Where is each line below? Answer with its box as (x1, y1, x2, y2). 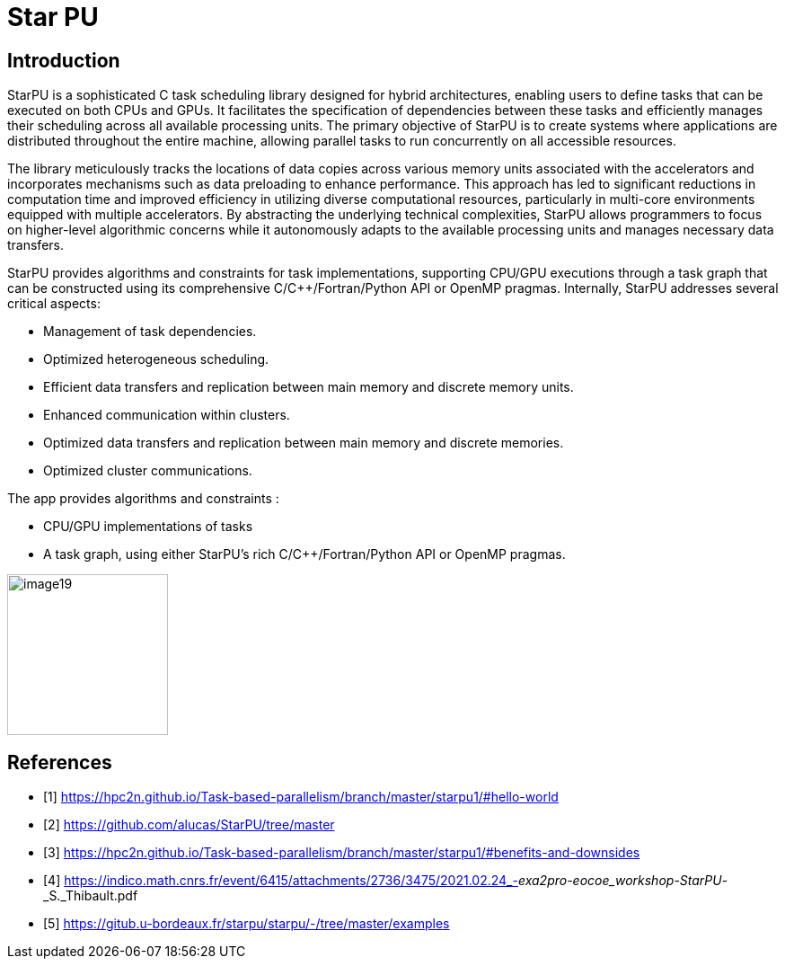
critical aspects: (7, 296, 101, 312)
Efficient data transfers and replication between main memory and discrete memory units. (43, 379, 574, 395)
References (7, 750, 112, 774)
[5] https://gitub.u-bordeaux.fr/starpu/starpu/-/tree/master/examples (43, 916, 450, 932)
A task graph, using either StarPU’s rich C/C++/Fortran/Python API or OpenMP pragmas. (43, 546, 566, 563)
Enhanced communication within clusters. (43, 407, 290, 423)
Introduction (7, 49, 120, 72)
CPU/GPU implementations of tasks (43, 518, 253, 535)
